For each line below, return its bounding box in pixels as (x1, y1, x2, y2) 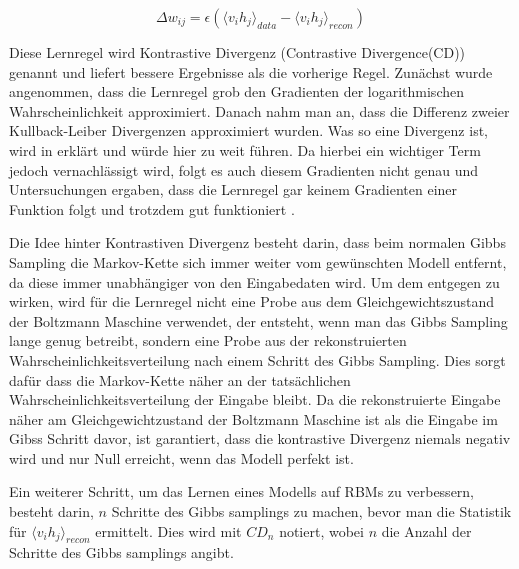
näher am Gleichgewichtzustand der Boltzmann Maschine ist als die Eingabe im (9, 408, 498, 429)
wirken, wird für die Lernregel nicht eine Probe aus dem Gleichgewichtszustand (9, 291, 495, 312)
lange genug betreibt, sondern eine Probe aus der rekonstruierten (9, 330, 407, 351)
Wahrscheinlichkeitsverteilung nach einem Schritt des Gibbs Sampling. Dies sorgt (9, 349, 506, 370)
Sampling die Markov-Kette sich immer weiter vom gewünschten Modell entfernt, (9, 251, 507, 272)
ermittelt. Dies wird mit (95, 520, 242, 541)
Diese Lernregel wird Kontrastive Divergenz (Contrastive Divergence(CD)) (9, 42, 466, 62)
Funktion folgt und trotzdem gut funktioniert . (9, 198, 295, 219)
